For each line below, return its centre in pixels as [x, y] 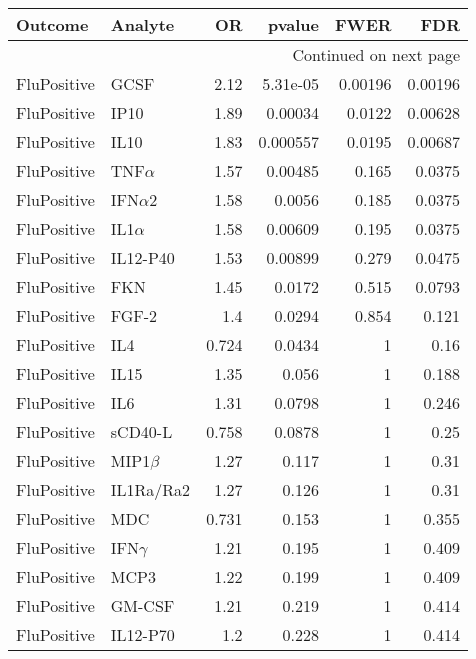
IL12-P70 [142, 634]
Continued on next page [376, 54]
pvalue [293, 24]
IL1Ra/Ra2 [150, 489]
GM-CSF [142, 605]
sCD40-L [141, 431]
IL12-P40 [142, 257]
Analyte [142, 24]
